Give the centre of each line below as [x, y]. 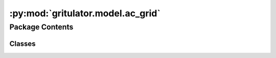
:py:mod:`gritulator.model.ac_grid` [85, 13]
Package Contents [41, 27]
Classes [22, 43]
